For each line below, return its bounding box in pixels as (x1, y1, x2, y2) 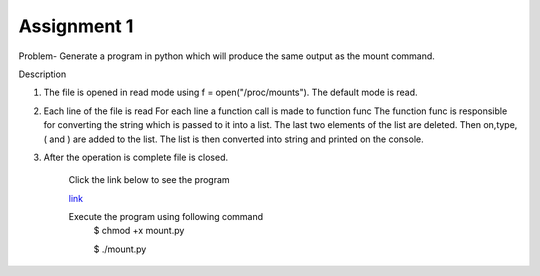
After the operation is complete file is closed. (43, 151, 229, 163)
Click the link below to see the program (68, 174, 230, 186)
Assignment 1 (18, 15, 134, 37)
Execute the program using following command (68, 211, 264, 223)
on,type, (483, 119, 518, 131)
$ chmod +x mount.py (93, 225, 185, 237)
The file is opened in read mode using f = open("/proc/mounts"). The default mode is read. (43, 86, 419, 99)
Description (18, 68, 67, 80)
